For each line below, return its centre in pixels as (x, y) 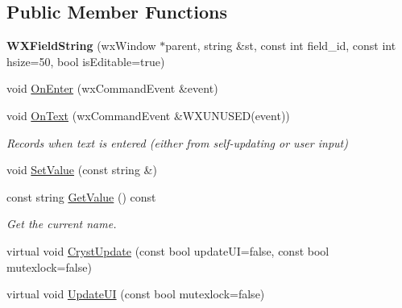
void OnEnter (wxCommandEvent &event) (112, 88)
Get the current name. (62, 224)
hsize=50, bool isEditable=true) (86, 61)
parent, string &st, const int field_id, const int (281, 46)
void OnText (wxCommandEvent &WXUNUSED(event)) (148, 115)
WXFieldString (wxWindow (81, 46)
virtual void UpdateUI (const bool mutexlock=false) (136, 294)
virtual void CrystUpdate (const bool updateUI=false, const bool (168, 250)
